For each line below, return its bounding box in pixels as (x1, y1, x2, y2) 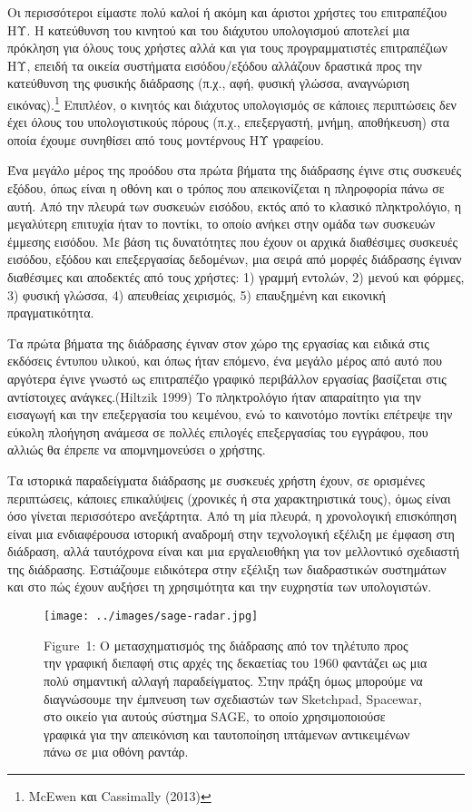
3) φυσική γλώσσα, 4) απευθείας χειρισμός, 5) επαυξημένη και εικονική (7, 285, 386, 304)
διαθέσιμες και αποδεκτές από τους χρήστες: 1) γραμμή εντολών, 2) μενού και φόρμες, (7, 267, 465, 286)
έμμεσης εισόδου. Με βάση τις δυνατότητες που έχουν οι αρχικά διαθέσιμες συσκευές (7, 231, 458, 250)
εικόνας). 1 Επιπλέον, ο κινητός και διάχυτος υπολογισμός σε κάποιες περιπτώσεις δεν (7, 92, 457, 113)
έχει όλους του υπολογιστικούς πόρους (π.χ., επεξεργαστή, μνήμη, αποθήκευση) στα (7, 113, 450, 132)
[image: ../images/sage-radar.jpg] (44, 610, 259, 623)
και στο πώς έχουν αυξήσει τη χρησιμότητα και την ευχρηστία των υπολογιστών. (7, 577, 432, 596)
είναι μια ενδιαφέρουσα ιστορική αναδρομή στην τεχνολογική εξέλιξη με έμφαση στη (7, 523, 455, 543)
